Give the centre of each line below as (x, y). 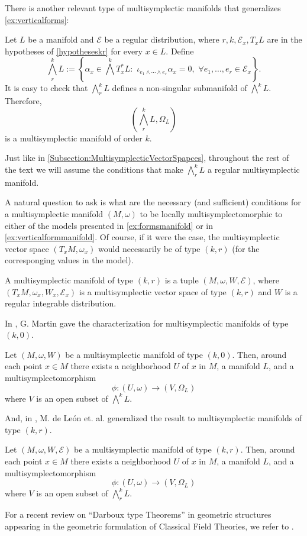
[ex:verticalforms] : (37, 19)
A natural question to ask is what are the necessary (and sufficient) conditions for (153, 202)
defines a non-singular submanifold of (180, 88)
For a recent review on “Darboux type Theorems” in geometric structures (138, 514)
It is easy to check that (46, 88)
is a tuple (182, 280)
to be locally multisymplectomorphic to (211, 213)
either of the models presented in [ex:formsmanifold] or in (109, 225)
